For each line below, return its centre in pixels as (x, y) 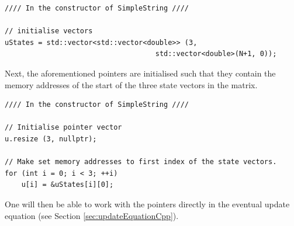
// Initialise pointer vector (63, 128)
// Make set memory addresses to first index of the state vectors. (141, 162)
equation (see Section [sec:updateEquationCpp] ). (92, 215)
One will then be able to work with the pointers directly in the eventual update (147, 204)
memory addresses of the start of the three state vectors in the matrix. (131, 84)
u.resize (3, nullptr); (51, 139)
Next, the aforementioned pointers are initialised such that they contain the (140, 73)
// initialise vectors (49, 31)
